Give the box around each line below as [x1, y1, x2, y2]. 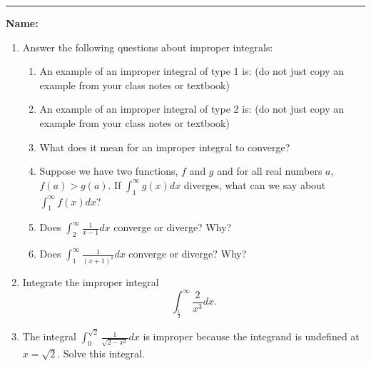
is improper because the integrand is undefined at [143, 329, 360, 344]
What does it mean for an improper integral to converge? [39, 139, 290, 154]
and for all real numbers [217, 163, 322, 178]
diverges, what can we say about [183, 177, 326, 192]
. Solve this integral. [57, 345, 145, 360]
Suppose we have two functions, [39, 163, 178, 178]
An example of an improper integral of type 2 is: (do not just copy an [39, 101, 345, 116]
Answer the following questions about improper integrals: [22, 39, 273, 54]
